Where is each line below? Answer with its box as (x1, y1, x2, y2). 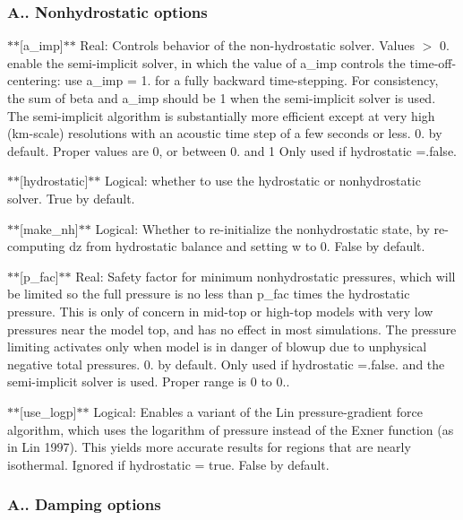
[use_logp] (20, 402, 77, 420)
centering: (7, 71, 61, 90)
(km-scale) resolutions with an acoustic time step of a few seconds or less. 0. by (7, 124, 442, 143)
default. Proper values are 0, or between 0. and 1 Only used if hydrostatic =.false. (7, 141, 457, 160)
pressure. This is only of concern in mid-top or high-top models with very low (7, 301, 433, 320)
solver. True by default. (7, 188, 135, 207)
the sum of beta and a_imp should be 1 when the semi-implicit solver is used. (7, 89, 436, 107)
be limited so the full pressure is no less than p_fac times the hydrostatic (7, 284, 410, 303)
